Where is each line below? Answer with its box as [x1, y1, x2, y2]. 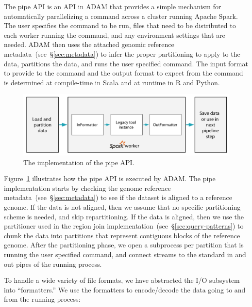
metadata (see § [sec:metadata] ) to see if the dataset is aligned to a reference [4, 192, 232, 202]
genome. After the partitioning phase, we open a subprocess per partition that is [4, 240, 244, 250]
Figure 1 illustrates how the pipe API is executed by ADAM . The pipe [4, 173, 216, 184]
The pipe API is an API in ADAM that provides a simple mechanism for [4, 1, 221, 11]
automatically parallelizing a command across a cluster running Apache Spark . [4, 11, 238, 21]
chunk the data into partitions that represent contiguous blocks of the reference [4, 230, 240, 240]
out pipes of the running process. [4, 259, 102, 269]
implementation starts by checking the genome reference [4, 183, 171, 193]
